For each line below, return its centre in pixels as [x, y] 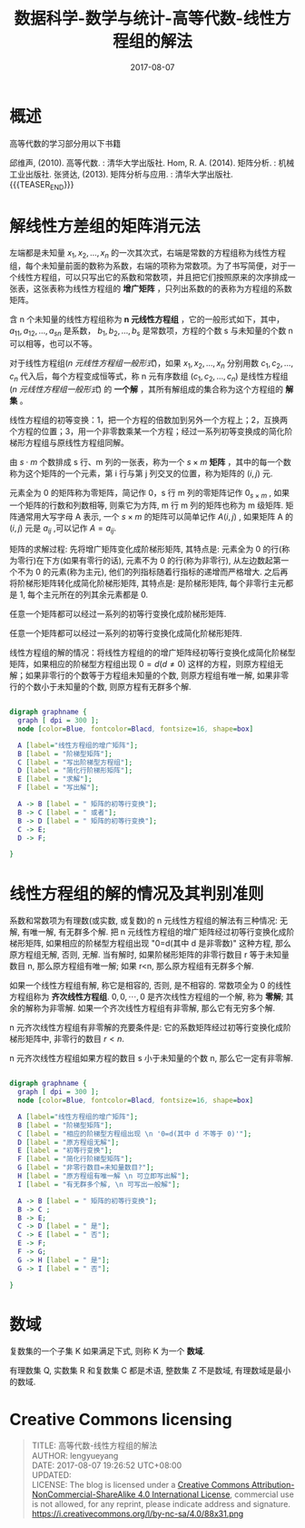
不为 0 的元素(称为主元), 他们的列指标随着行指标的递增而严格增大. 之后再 [152, 572]
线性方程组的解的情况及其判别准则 [137, 894]
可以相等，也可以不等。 [53, 344]
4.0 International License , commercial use [216, 1494]
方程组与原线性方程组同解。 [77, 442]
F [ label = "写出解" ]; [59, 788]
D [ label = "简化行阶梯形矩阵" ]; [75, 771]
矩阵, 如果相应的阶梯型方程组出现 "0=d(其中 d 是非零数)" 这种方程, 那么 [158, 944]
